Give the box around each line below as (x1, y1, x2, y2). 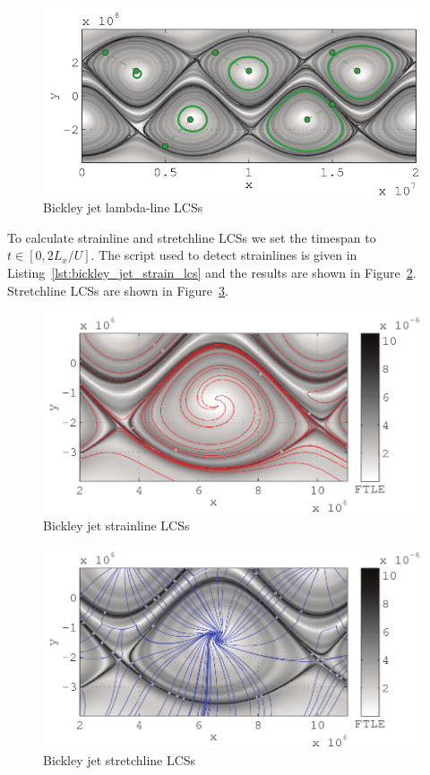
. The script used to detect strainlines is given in (90, 245, 357, 264)
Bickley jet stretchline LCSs (43, 750, 196, 769)
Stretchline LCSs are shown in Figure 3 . (7, 280, 228, 299)
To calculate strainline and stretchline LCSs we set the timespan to (7, 228, 376, 246)
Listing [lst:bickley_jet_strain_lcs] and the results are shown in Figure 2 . (7, 263, 417, 282)
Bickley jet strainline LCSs (43, 515, 190, 534)
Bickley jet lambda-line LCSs (43, 198, 203, 217)
